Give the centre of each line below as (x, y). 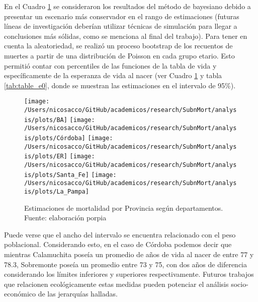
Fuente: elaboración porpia (65, 218)
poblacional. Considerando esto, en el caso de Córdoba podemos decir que (118, 244)
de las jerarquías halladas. (78, 294)
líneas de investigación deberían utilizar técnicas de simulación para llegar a (121, 26)
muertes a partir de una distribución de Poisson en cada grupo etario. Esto (119, 55)
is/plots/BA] (46, 120)
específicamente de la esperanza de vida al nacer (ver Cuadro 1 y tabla (113, 75)
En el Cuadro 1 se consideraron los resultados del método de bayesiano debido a (127, 6)
